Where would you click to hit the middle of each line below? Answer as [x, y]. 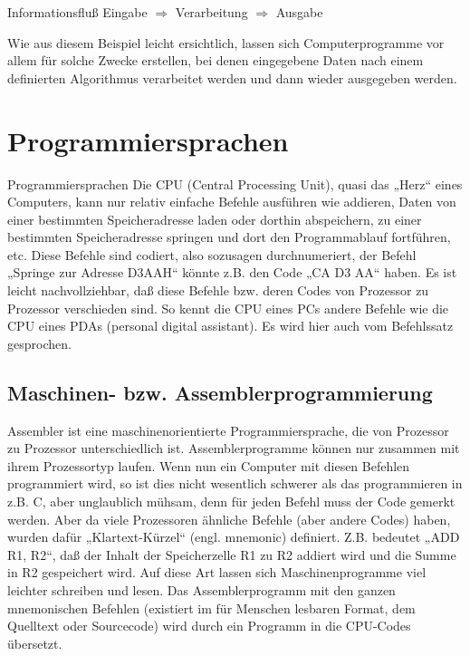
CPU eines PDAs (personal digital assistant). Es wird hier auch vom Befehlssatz [230, 326]
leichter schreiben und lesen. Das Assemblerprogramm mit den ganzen [201, 589]
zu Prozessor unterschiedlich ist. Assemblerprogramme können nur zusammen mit [234, 448]
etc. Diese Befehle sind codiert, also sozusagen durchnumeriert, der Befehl [212, 254]
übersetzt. [35, 643]
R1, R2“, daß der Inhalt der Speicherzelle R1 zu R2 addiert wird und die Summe [232, 554]
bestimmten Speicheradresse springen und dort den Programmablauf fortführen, [229, 237]
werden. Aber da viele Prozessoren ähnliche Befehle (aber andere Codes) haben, [229, 519]
